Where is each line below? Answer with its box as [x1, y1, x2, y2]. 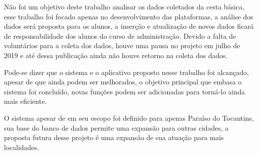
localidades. [4, 142, 39, 152]
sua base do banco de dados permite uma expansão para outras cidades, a [4, 122, 229, 133]
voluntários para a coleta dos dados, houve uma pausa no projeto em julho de [4, 40, 240, 51]
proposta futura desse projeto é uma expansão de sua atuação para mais [4, 132, 224, 143]
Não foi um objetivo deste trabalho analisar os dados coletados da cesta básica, [4, 1, 245, 11]
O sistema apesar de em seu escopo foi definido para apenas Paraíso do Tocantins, [4, 112, 254, 123]
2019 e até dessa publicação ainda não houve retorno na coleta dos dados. [4, 50, 228, 60]
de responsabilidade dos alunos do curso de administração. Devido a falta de [4, 30, 236, 41]
